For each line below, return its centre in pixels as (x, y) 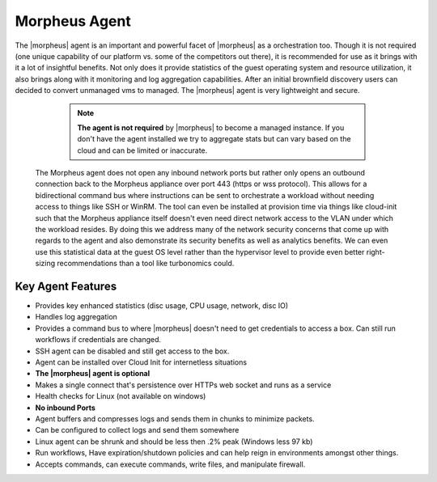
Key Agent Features (66, 286)
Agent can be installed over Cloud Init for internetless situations (141, 362)
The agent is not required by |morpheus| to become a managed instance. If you (211, 127)
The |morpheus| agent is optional (93, 374)
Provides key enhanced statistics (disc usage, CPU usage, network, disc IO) (162, 306)
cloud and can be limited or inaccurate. (142, 150)
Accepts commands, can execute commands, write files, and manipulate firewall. (170, 464)
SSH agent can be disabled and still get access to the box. (132, 351)
